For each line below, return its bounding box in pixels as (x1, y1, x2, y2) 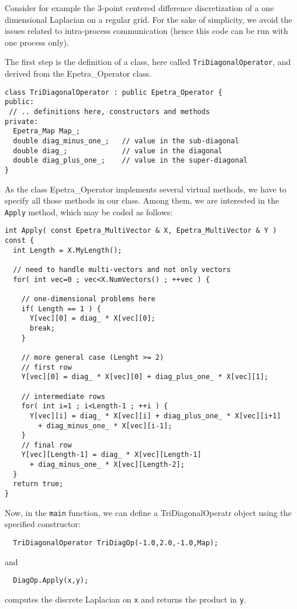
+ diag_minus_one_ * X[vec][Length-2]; (29, 460, 185, 469)
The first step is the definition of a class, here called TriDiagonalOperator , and (5, 56, 291, 68)
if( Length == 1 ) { (21, 304, 101, 313)
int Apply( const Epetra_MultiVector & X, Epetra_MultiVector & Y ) (5, 226, 277, 235)
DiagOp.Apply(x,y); (13, 576, 89, 585)
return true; (13, 480, 64, 488)
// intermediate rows (21, 392, 105, 401)
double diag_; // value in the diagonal (13, 146, 223, 155)
